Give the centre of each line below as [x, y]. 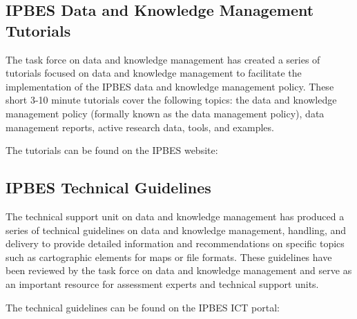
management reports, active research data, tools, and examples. [140, 127]
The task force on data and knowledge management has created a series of [163, 59]
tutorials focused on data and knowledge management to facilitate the [154, 73]
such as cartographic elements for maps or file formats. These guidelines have [169, 257]
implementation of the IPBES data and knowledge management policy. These [170, 86]
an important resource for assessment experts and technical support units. [162, 283]
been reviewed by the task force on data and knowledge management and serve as [179, 270]
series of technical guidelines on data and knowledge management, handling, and [176, 230]
